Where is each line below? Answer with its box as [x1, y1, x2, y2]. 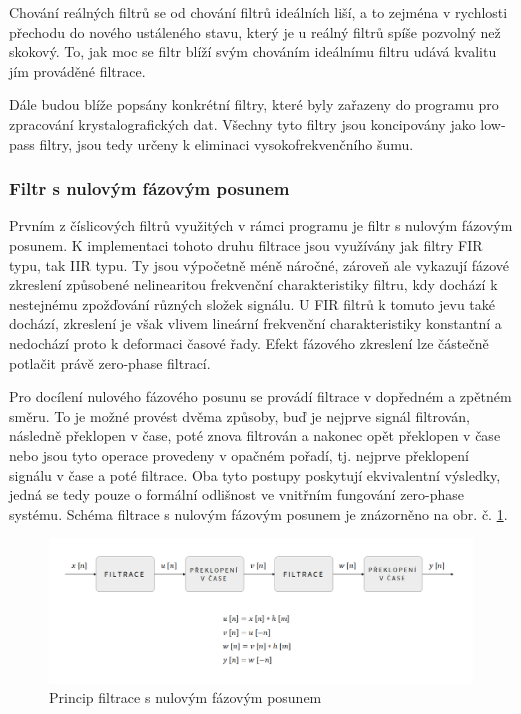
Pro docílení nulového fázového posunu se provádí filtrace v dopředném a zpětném [9, 386, 512, 407]
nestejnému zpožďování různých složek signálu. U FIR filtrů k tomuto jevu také [9, 293, 496, 314]
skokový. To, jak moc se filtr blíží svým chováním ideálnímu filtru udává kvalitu [9, 41, 497, 62]
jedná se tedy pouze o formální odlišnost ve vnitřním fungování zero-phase [9, 484, 465, 505]
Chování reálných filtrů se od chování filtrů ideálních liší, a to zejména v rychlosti [9, 2, 508, 22]
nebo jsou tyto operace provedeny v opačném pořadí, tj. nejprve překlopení [9, 444, 469, 465]
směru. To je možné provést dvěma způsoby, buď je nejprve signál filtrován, [9, 405, 470, 426]
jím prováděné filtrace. [9, 60, 146, 81]
